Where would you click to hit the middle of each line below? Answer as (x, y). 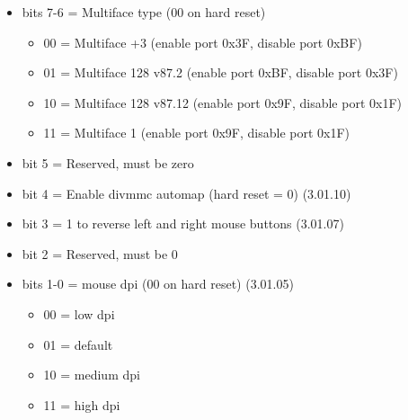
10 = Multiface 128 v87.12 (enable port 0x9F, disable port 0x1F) (223, 102)
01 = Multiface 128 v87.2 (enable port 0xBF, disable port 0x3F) (221, 72)
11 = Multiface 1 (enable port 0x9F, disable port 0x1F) (197, 133)
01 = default (78, 344)
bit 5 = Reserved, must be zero (108, 162)
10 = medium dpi (92, 375)
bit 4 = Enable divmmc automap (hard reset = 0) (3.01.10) (186, 193)
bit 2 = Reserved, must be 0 (100, 253)
